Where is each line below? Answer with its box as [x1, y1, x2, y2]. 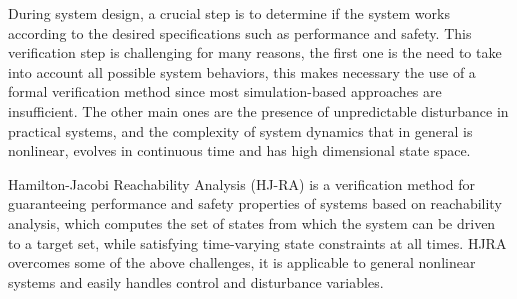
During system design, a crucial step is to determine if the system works [8, 3, 450, 23]
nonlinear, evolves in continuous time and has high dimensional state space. [8, 140, 471, 161]
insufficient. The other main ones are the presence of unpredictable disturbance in [8, 100, 509, 121]
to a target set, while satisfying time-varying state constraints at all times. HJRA [8, 232, 507, 253]
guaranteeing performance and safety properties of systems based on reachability [8, 193, 502, 214]
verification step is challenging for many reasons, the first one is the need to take [8, 42, 502, 63]
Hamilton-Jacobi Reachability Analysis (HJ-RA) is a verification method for [8, 173, 475, 194]
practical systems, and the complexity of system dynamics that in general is [8, 120, 473, 141]
